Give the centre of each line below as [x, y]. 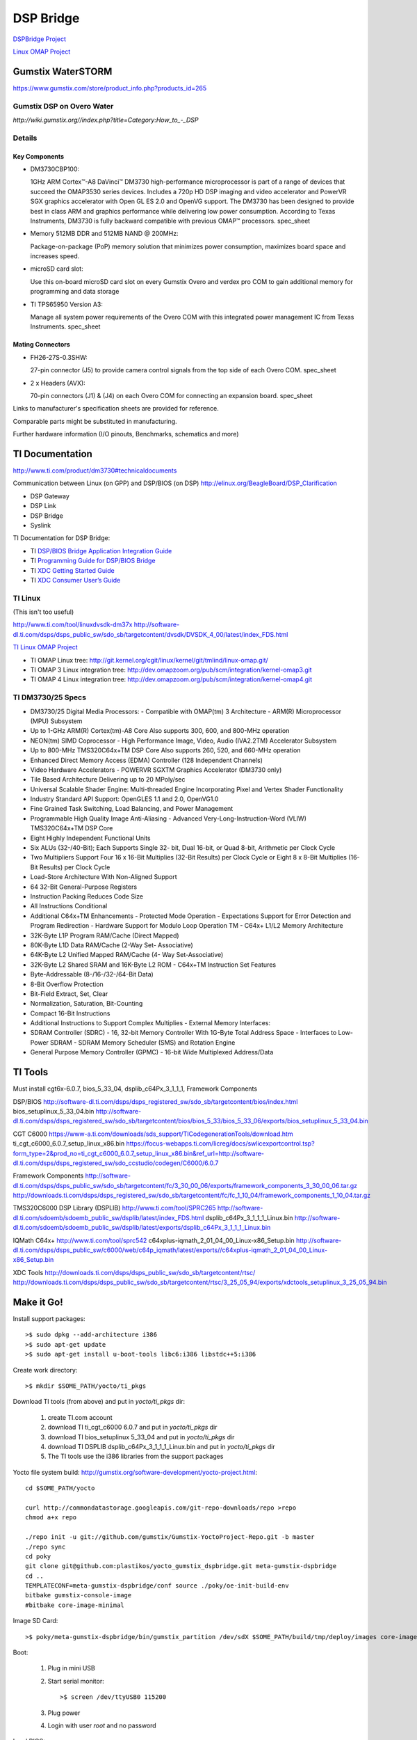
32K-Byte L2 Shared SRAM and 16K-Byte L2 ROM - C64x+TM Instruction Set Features [153, 965]
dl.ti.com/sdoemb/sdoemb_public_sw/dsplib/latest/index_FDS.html [108, 1217]
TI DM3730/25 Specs [50, 697]
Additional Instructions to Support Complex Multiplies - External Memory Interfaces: [150, 1023]
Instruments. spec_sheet [65, 326]
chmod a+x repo [51, 1518]
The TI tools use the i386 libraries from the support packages [136, 1456]
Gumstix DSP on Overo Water [63, 106]
